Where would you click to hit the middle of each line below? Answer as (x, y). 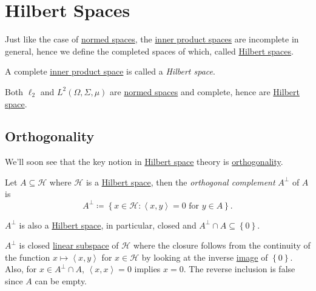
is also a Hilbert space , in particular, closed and (108, 225)
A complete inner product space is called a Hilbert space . (110, 71)
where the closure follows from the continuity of (222, 245)
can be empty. (61, 280)
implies (147, 269)
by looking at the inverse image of (205, 257)
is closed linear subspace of (69, 245)
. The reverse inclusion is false (239, 269)
